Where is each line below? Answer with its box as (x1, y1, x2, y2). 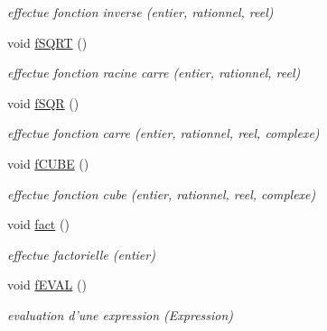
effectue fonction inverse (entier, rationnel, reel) (7, 3, 274, 21)
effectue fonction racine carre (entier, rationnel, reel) (7, 63, 301, 82)
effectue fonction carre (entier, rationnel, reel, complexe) (7, 124, 320, 143)
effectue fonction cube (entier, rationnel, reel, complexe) (7, 184, 316, 203)
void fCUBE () (7, 153, 89, 172)
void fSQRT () (7, 32, 88, 51)
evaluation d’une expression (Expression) (7, 305, 234, 324)
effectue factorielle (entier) (7, 244, 155, 263)
